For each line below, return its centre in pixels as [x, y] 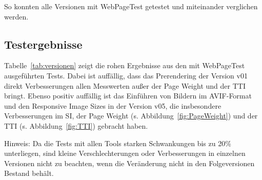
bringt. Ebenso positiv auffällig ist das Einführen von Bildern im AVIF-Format [128, 96]
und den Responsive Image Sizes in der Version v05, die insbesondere [113, 105]
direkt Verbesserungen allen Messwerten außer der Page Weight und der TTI [125, 85]
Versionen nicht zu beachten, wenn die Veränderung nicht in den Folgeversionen [129, 163]
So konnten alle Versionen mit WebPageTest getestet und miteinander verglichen [131, 6]
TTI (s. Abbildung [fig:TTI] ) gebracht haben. [76, 125]
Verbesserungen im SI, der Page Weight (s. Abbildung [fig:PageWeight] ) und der [131, 116]
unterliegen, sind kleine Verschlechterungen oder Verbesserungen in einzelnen [125, 153]
